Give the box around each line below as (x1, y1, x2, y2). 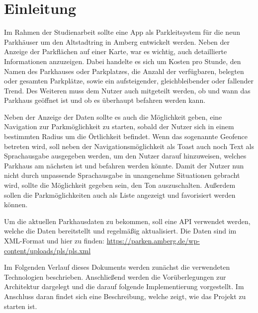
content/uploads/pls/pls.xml (4, 245, 91, 255)
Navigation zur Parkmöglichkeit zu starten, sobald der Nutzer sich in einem (4, 121, 234, 132)
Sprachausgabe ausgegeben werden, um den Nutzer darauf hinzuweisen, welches (4, 151, 247, 161)
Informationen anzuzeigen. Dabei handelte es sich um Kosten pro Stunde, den (4, 56, 241, 66)
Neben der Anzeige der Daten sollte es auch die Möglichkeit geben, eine (4, 111, 222, 122)
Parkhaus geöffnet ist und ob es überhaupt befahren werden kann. (4, 95, 206, 105)
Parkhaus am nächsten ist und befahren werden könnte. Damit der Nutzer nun (4, 160, 244, 170)
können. (4, 199, 28, 210)
